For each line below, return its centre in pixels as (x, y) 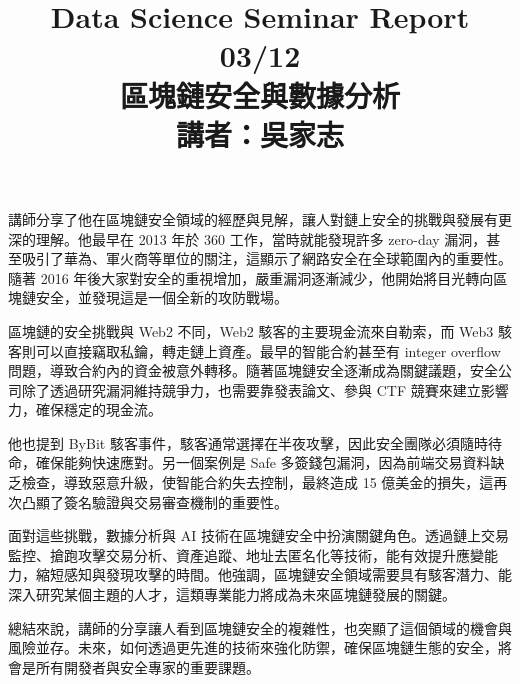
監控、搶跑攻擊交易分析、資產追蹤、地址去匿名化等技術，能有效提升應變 (246, 554)
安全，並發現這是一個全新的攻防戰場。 (161, 297)
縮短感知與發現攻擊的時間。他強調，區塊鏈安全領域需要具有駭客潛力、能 (273, 574)
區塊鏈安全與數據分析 (259, 94)
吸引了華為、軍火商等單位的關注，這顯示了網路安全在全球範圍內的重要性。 (266, 258)
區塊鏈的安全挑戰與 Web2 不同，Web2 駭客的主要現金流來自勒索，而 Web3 (251, 330)
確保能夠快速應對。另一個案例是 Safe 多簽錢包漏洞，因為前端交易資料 (263, 462)
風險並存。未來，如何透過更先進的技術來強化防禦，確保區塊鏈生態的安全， (253, 647)
